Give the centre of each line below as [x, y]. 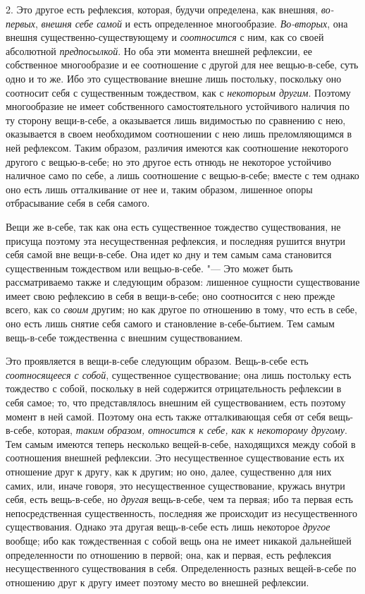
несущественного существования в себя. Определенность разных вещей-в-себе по [181, 568]
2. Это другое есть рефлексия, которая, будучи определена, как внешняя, [162, 9]
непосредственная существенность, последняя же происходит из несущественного [181, 513]
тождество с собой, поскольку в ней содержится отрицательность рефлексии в [174, 388]
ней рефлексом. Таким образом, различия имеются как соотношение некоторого [177, 147]
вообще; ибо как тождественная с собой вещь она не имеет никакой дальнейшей [179, 540]
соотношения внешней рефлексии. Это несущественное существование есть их [175, 457]
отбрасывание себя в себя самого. [78, 203]
